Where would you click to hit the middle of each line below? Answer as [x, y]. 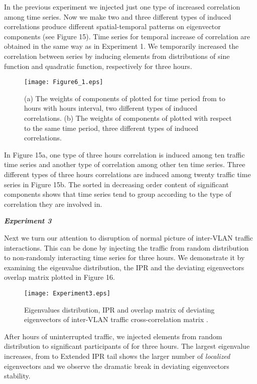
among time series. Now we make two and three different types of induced [118, 16]
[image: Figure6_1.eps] [64, 82]
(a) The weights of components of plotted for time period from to [125, 98]
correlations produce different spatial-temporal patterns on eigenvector [112, 26]
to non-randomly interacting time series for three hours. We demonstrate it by [124, 257]
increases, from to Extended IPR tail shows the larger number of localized [117, 356]
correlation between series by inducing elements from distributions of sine [117, 56]
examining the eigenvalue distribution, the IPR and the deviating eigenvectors [124, 267]
